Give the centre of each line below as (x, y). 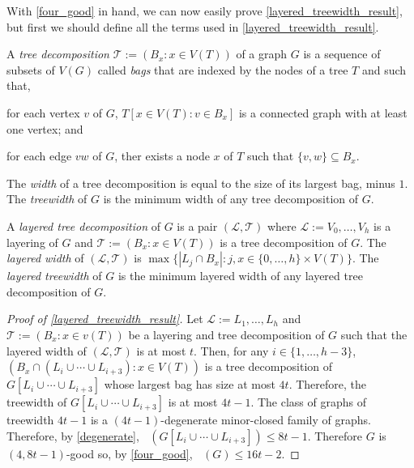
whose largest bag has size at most (190, 384)
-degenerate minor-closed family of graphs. (266, 420)
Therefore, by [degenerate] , (73, 435)
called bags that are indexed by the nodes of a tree (223, 69)
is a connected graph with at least (323, 112)
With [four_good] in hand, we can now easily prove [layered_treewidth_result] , (205, 11)
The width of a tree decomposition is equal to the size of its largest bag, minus (201, 183)
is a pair (197, 225)
